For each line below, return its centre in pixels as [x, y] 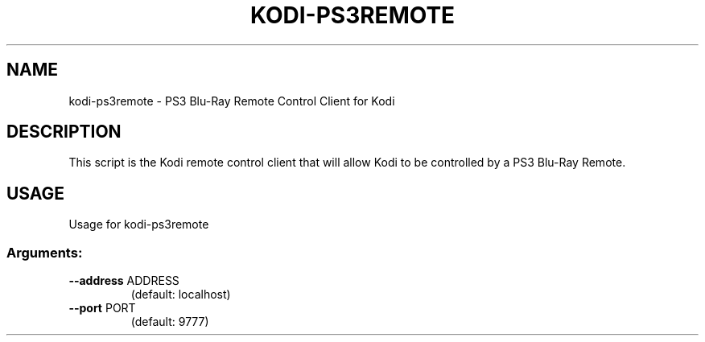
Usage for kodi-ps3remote [139, 225]
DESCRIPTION [64, 132]
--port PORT [102, 308]
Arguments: [45, 252]
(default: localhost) [181, 295]
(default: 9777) [170, 322]
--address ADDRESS [124, 281]
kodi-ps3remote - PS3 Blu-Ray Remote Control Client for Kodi [232, 101]
